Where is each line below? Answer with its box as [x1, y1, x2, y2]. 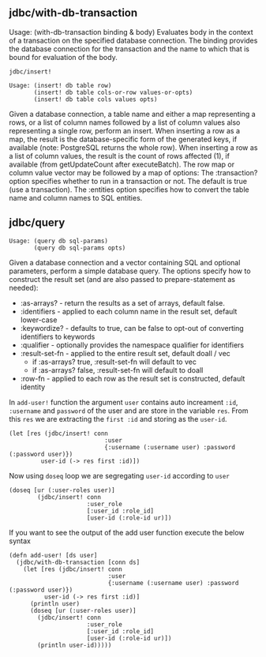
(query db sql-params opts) [33, 244, 126, 252]
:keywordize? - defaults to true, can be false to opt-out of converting [20, 323, 244, 332]
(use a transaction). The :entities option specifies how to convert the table [9, 185, 249, 194]
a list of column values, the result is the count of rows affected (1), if [9, 151, 230, 160]
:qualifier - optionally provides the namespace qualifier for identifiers [20, 340, 244, 350]
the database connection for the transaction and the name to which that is [9, 43, 249, 54]
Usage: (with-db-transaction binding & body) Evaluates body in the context [9, 27, 253, 36]
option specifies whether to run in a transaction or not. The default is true [9, 176, 248, 186]
